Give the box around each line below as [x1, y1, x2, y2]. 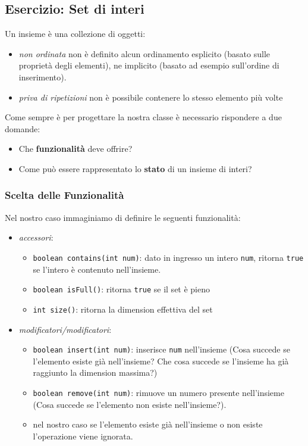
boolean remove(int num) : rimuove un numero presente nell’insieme [33, 386, 284, 398]
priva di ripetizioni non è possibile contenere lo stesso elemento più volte [18, 91, 283, 103]
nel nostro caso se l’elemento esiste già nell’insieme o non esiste [33, 418, 263, 431]
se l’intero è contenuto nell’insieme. [33, 263, 161, 275]
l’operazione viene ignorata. [33, 429, 133, 442]
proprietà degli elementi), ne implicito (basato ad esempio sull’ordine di [18, 59, 279, 71]
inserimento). [18, 70, 67, 83]
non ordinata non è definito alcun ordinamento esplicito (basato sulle [18, 47, 270, 60]
